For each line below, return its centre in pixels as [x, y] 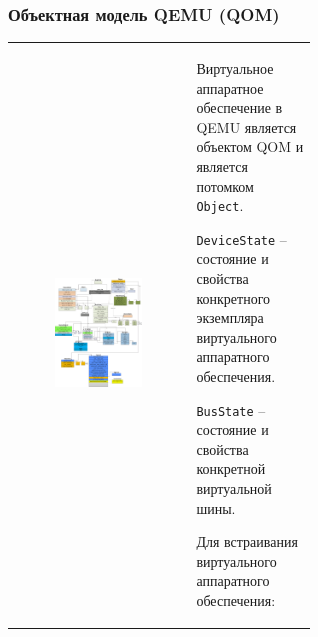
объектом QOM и [250, 146]
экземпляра [230, 317]
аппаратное [230, 87]
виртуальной [234, 488]
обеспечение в [239, 107]
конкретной [231, 468]
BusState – [231, 409]
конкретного [233, 297]
